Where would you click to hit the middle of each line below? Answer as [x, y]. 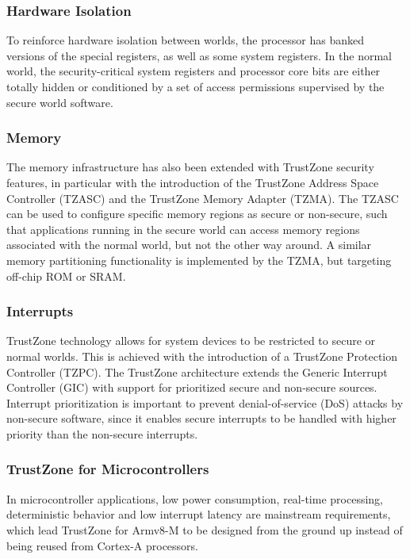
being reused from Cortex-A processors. [102, 545]
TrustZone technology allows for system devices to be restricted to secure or [191, 341]
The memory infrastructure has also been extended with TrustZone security [190, 167]
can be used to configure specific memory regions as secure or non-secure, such [197, 214]
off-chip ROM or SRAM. [66, 276]
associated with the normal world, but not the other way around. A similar [189, 245]
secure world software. [60, 102]
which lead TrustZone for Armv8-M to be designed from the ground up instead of [205, 529]
